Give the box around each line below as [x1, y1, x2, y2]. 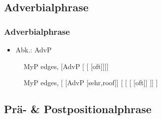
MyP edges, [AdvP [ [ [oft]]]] [24, 61, 109, 71]
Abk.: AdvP [15, 45, 52, 54]
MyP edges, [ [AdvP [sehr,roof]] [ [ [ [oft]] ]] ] [24, 77, 158, 88]
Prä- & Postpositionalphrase [4, 101, 152, 117]
